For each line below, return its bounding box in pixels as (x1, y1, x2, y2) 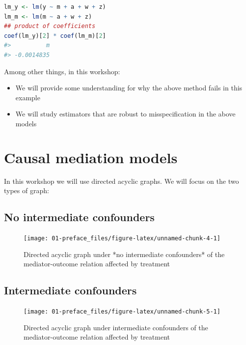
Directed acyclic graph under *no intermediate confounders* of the (24, 249, 225, 259)
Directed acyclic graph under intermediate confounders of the (24, 322, 208, 332)
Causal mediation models (4, 147, 178, 167)
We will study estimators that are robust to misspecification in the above (15, 109, 236, 119)
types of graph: (4, 185, 49, 196)
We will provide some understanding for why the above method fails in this (15, 83, 243, 93)
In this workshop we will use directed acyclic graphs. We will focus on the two (4, 175, 239, 186)
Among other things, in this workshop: (4, 66, 120, 76)
